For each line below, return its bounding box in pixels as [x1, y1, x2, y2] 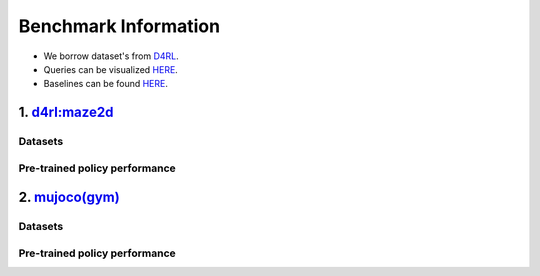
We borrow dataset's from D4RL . [43, 50, 179, 62]
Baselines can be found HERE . [43, 78, 169, 90]
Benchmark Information [18, 15, 220, 37]
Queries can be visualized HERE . [43, 63, 179, 75]
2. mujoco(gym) [18, 189, 120, 206]
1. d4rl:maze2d [18, 104, 114, 121]
